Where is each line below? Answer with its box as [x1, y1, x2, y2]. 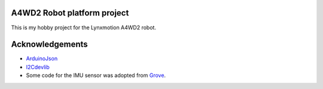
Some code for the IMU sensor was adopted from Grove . [26, 72, 166, 79]
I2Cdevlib [26, 63, 50, 70]
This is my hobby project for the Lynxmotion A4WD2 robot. [11, 24, 157, 31]
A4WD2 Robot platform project [11, 8, 129, 18]
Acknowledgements [11, 39, 88, 50]
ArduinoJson [26, 55, 58, 62]
